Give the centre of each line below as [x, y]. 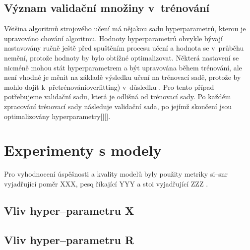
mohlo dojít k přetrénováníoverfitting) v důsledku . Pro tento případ [109, 87]
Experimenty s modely [83, 150]
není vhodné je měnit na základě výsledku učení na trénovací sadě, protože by [123, 77]
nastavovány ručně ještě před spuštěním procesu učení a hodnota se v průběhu [124, 48]
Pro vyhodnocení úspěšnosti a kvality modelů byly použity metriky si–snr [116, 174]
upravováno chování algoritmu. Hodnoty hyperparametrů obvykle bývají [113, 38]
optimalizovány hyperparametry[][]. [57, 116]
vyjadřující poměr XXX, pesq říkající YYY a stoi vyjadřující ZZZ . [106, 183]
